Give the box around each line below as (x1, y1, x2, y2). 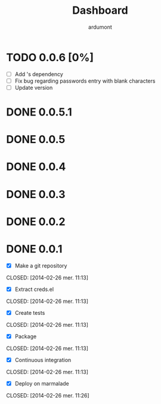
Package (14, 333, 37, 340)
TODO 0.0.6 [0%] (6, 50, 94, 64)
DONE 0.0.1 (6, 242, 63, 256)
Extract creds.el (14, 285, 54, 293)
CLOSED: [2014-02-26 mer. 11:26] (6, 392, 89, 399)
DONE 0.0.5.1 (6, 105, 73, 119)
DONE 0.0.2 (6, 215, 66, 228)
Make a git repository (14, 262, 67, 269)
